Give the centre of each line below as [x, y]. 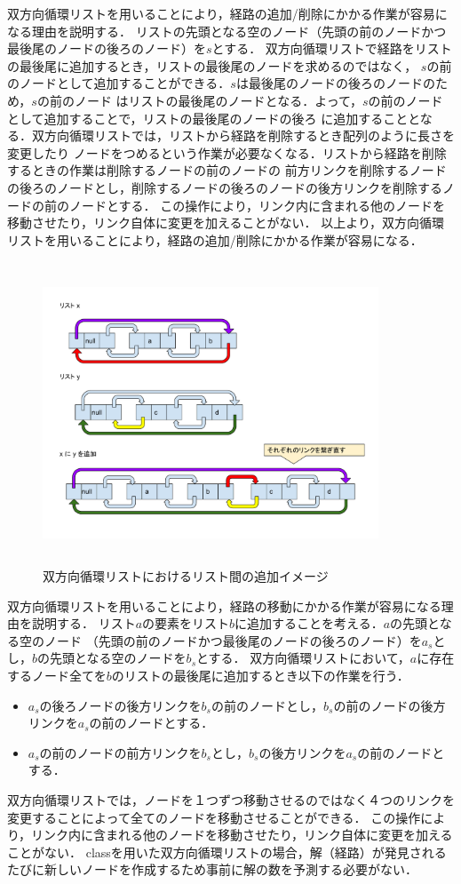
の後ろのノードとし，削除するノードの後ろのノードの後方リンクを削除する [225, 187]
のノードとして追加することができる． [119, 83]
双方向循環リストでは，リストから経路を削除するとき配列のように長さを [243, 135]
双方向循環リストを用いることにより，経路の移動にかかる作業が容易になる [224, 605]
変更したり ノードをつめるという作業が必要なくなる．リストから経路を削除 [227, 152]
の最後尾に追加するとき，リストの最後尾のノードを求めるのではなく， [212, 65]
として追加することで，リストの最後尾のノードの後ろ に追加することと [214, 118]
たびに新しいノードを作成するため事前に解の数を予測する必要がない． [212, 869]
